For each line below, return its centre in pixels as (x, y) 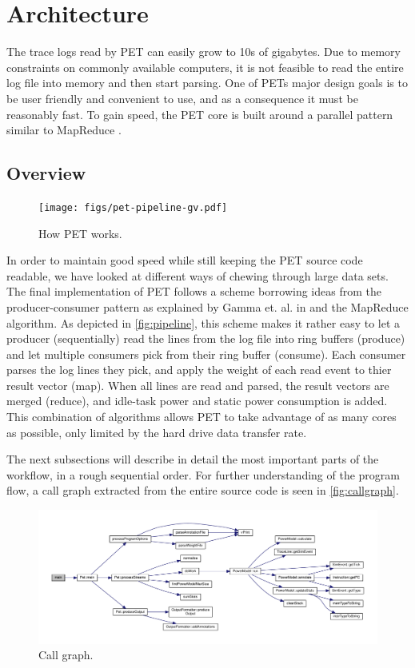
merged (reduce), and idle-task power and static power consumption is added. (197, 401)
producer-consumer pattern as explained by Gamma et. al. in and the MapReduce (207, 306)
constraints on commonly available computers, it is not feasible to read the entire (205, 67)
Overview (46, 173)
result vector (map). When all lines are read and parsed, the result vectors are (198, 385)
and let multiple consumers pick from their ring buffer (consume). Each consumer (206, 354)
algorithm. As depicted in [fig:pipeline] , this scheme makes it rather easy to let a (204, 322)
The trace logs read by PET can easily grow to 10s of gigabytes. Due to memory (204, 52)
